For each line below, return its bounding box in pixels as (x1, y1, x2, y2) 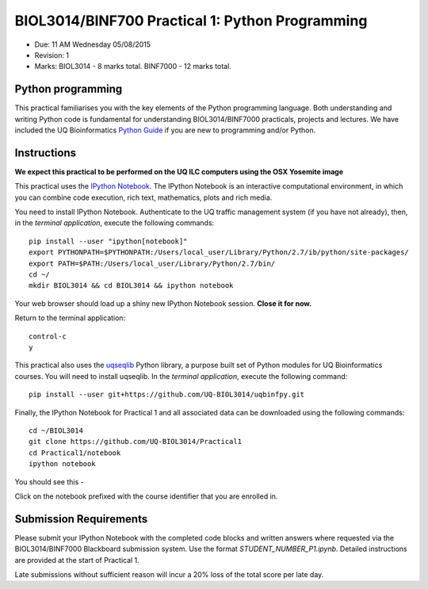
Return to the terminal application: (14, 313, 126, 323)
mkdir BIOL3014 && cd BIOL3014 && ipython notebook (29, 281, 234, 290)
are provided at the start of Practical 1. (14, 555, 140, 564)
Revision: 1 (34, 50, 70, 59)
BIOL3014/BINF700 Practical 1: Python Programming (14, 12, 368, 29)
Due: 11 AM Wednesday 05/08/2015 (34, 40, 151, 49)
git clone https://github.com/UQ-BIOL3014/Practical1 (29, 437, 242, 446)
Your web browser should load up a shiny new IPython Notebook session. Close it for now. (14, 298, 312, 308)
